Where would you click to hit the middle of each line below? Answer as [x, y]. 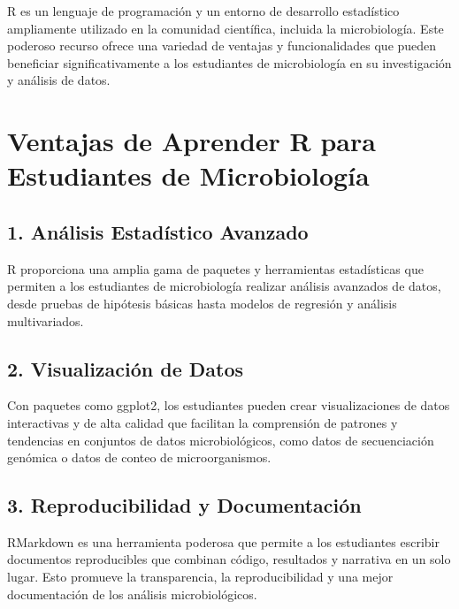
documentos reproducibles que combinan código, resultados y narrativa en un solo [229, 559]
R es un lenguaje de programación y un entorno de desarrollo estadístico [203, 11]
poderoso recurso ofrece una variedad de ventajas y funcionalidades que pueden [222, 46]
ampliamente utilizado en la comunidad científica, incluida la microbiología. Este [226, 28]
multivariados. [46, 320]
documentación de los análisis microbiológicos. [132, 594]
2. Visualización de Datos [126, 368]
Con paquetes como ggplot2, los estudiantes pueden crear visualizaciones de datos [229, 405]
